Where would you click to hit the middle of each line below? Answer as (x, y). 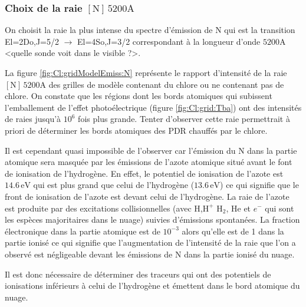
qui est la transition (260, 30)
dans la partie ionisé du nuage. (239, 254)
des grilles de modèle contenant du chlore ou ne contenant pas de (166, 84)
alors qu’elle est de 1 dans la (233, 231)
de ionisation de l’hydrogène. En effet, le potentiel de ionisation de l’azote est (144, 173)
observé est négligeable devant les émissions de (89, 254)
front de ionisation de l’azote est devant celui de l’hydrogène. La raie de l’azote (147, 196)
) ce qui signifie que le (259, 185)
